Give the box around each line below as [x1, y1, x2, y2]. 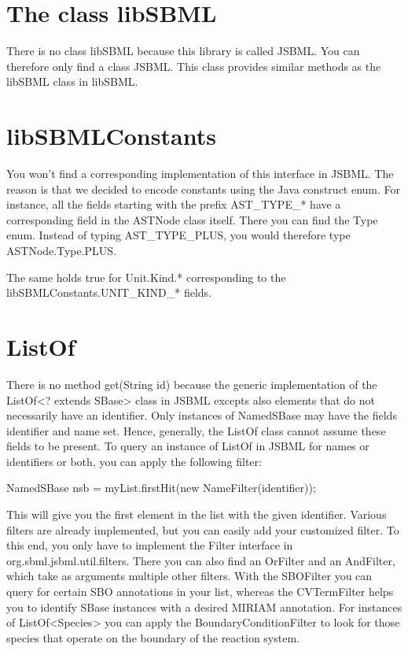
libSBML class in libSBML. [6, 73, 138, 90]
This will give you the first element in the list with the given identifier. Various [6, 506, 387, 523]
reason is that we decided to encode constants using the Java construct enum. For [6, 180, 401, 197]
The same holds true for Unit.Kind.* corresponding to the [6, 268, 286, 285]
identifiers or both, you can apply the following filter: [6, 453, 262, 469]
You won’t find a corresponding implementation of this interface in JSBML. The [6, 165, 394, 182]
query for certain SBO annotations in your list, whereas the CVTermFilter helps [6, 583, 394, 600]
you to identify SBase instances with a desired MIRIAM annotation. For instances [6, 598, 402, 615]
